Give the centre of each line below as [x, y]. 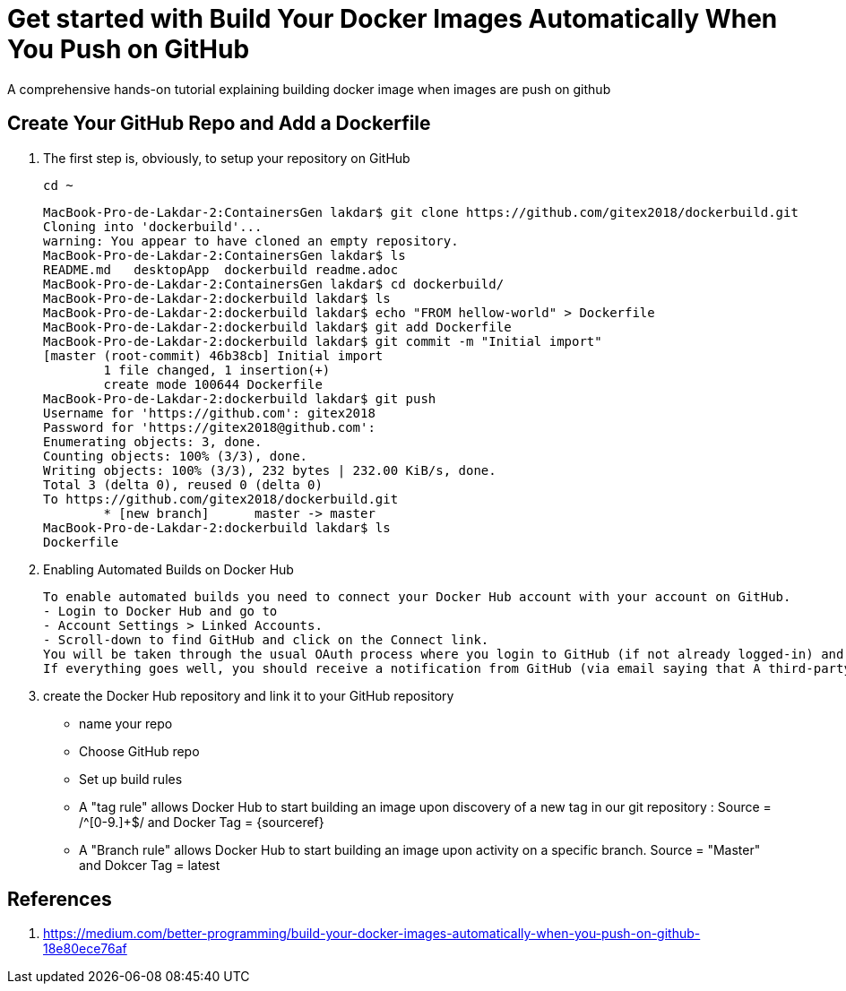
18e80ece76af [85, 949]
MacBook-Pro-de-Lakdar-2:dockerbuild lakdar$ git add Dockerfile [277, 327]
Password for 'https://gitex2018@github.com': [209, 427]
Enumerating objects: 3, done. [153, 441]
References [60, 900]
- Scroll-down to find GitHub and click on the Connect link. [266, 639]
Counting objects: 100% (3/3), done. [176, 456]
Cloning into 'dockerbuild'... [153, 226]
